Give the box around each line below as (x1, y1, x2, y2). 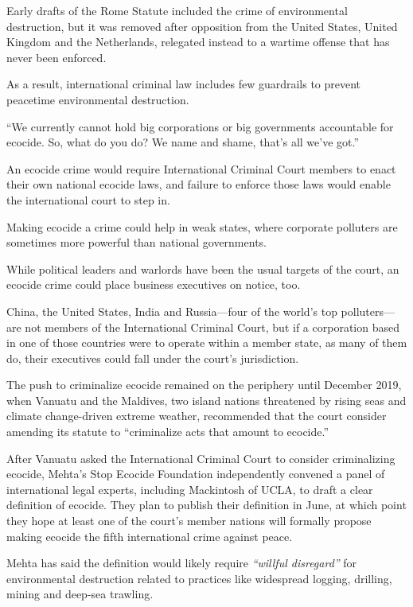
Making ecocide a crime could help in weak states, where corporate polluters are (6, 218, 398, 235)
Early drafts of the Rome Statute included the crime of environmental (6, 2, 348, 18)
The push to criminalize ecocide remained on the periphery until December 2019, (6, 376, 402, 393)
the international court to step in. (6, 191, 170, 208)
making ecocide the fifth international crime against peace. (6, 527, 293, 544)
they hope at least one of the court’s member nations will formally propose (6, 512, 372, 529)
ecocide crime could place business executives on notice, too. (6, 276, 301, 293)
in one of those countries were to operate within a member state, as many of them (6, 334, 407, 351)
